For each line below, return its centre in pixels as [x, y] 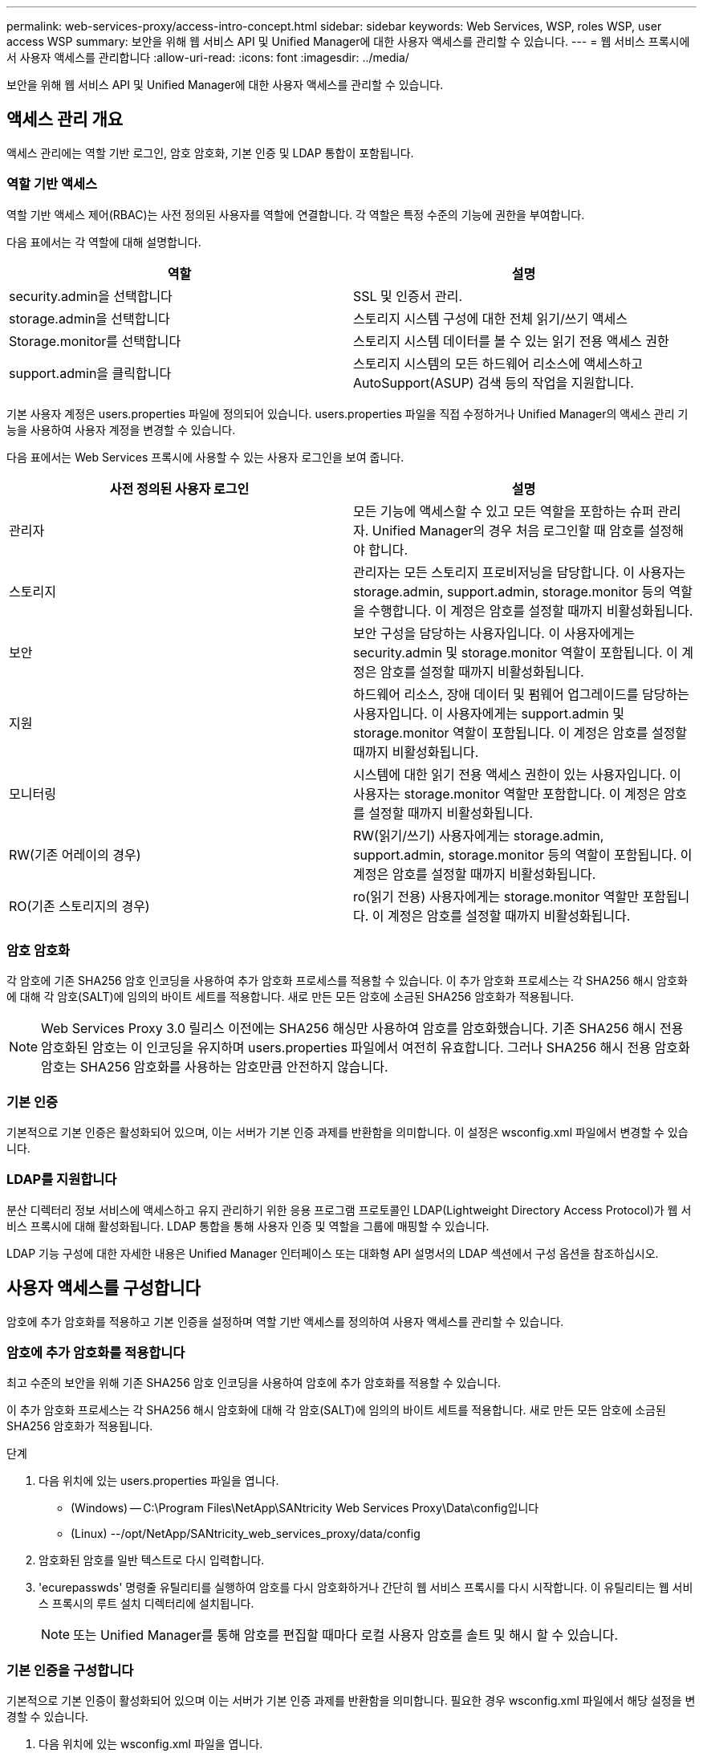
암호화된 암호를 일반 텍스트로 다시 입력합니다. [152, 1560]
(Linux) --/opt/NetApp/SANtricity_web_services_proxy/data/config [246, 1534]
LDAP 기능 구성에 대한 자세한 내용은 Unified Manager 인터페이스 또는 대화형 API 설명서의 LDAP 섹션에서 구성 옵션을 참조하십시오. [333, 1253]
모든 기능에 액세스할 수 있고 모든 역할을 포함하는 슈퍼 [504, 511]
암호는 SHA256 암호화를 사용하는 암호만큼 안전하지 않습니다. [215, 1067]
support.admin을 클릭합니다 [90, 373]
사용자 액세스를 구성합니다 [104, 1288]
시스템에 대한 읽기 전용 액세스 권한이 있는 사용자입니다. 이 [517, 774]
